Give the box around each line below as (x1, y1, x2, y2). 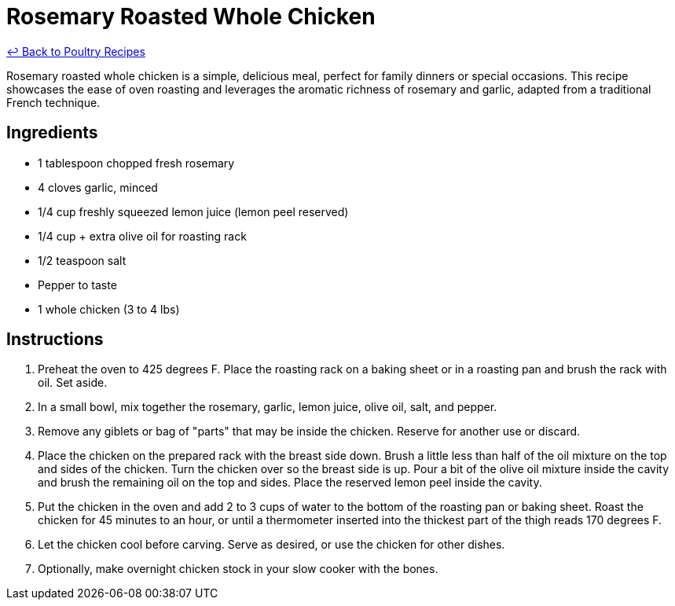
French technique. (6, 95, 101, 109)
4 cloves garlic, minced (38, 180, 158, 194)
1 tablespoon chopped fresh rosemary (38, 156, 235, 170)
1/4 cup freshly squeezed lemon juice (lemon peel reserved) (38, 204, 349, 219)
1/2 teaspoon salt (38, 253, 127, 267)
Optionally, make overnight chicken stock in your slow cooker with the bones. (38, 562, 438, 576)
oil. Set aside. (38, 376, 108, 390)
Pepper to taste (38, 277, 117, 292)
